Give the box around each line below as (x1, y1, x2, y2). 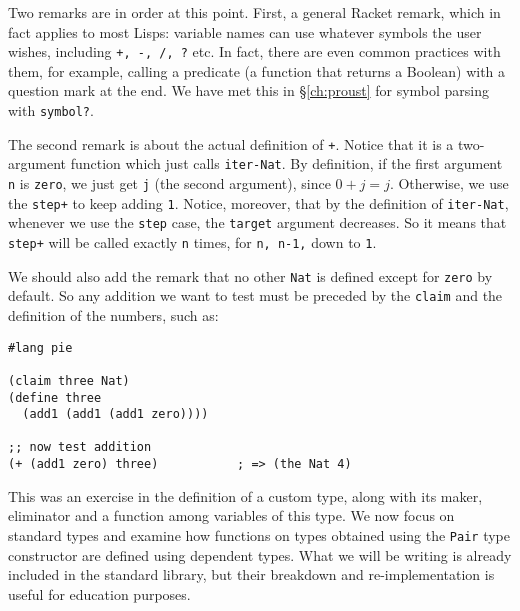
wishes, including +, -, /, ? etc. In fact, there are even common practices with (8, 41, 501, 62)
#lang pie (8, 340, 73, 355)
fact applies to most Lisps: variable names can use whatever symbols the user (8, 21, 482, 42)
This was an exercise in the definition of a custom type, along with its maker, (8, 485, 483, 506)
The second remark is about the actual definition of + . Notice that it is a (8, 133, 454, 154)
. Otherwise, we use (389, 173, 509, 193)
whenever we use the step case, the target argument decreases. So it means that (8, 212, 507, 233)
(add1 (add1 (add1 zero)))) (22, 407, 209, 422)
